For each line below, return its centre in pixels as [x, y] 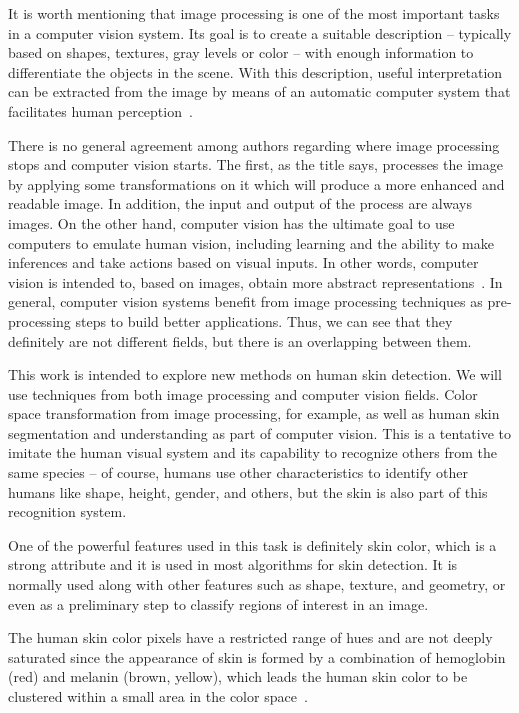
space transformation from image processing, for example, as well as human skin [254, 413]
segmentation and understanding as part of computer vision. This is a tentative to [260, 432]
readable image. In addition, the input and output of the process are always [240, 203]
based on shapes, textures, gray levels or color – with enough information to [241, 52]
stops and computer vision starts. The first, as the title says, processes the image [255, 164]
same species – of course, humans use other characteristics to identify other [238, 472]
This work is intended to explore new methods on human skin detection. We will [255, 374]
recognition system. [67, 511]
